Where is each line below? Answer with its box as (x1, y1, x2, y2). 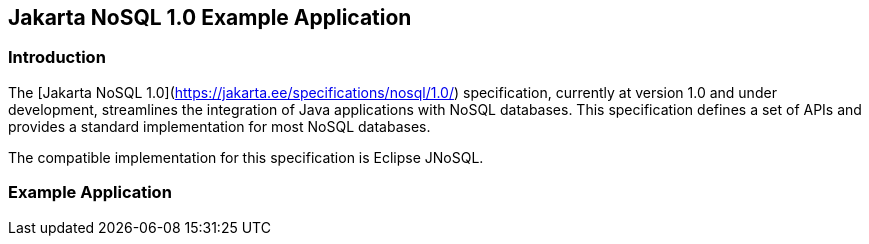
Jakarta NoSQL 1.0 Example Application (8, 5, 412, 30)
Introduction (8, 47, 106, 68)
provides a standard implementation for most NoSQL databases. (8, 117, 431, 135)
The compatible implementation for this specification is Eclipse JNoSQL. (8, 148, 484, 166)
